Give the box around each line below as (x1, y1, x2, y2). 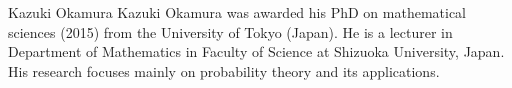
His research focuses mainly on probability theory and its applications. (8, 60, 440, 81)
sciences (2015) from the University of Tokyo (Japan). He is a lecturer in (8, 21, 453, 42)
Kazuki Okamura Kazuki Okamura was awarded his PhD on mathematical (8, 2, 467, 22)
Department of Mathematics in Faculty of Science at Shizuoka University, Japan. (8, 41, 505, 62)
